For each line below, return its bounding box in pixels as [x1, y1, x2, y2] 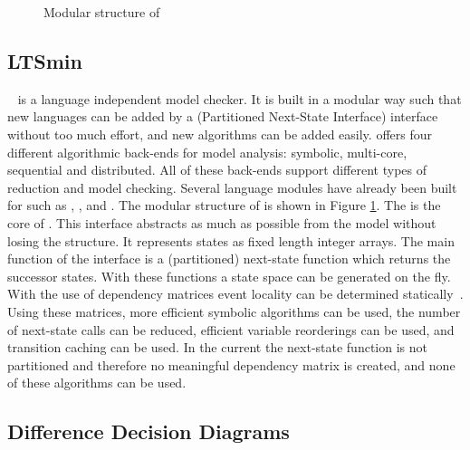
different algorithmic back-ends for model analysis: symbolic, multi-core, [7, 142, 408, 161]
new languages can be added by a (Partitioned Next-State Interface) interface [7, 107, 438, 126]
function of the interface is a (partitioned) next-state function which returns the [7, 249, 451, 268]
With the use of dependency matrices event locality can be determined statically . [7, 284, 464, 303]
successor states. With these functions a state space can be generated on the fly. [7, 266, 451, 285]
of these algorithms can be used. [7, 373, 187, 392]
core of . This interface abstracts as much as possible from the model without [7, 213, 436, 232]
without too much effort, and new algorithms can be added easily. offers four [7, 124, 432, 143]
